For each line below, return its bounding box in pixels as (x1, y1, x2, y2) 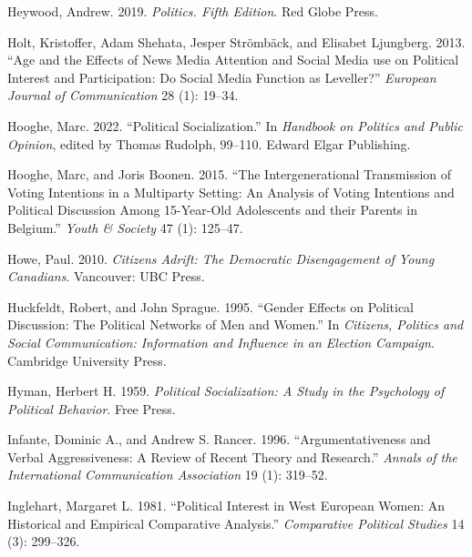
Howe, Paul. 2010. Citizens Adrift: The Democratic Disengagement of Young (7, 248, 435, 268)
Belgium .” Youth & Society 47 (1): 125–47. (7, 218, 243, 237)
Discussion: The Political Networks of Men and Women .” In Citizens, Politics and (7, 315, 464, 334)
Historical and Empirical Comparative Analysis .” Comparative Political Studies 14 (7, 513, 465, 532)
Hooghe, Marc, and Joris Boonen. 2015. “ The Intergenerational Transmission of (7, 165, 452, 184)
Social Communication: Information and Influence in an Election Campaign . (7, 332, 435, 351)
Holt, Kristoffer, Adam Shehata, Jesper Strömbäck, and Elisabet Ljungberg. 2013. (7, 32, 466, 51)
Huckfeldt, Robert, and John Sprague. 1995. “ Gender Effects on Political (7, 297, 415, 316)
